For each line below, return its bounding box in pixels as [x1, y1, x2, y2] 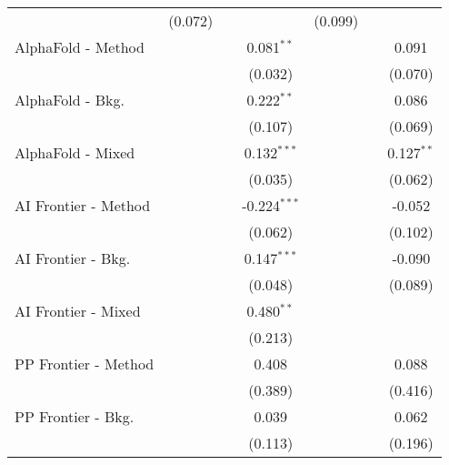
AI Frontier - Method [15, 195, 151, 216]
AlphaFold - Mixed [15, 142, 135, 163]
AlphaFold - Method [15, 36, 145, 57]
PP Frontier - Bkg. [15, 406, 135, 427]
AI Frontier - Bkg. [15, 248, 131, 268]
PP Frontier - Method [15, 353, 155, 374]
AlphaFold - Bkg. [15, 89, 125, 110]
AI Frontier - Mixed [15, 300, 141, 321]
